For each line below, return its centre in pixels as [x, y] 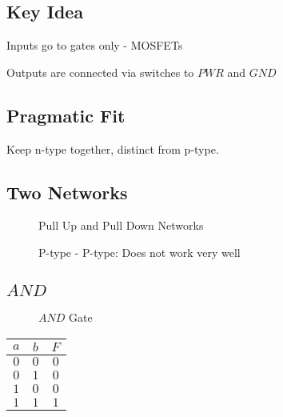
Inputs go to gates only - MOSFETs [95, 45]
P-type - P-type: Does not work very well [140, 252]
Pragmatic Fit [66, 115]
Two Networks [67, 192]
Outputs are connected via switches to [100, 72]
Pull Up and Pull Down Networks [121, 225]
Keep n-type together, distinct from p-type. [113, 148]
